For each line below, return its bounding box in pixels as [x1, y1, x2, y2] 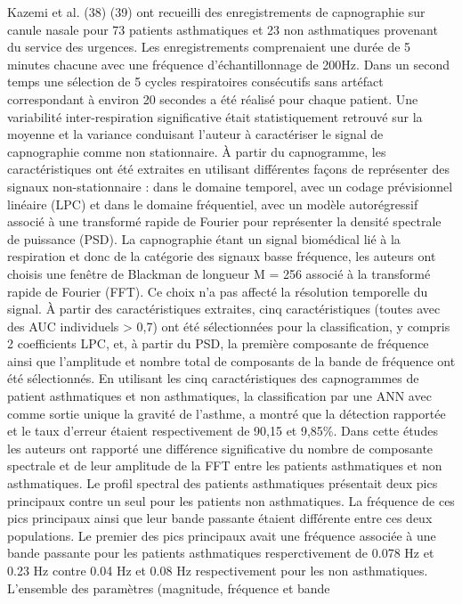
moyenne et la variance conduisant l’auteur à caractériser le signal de [7, 125, 384, 143]
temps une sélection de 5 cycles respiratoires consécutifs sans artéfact [7, 72, 384, 91]
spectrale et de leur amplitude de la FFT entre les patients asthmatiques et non [7, 456, 442, 475]
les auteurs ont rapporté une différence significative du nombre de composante [7, 438, 434, 457]
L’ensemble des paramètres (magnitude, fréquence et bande [7, 578, 330, 597]
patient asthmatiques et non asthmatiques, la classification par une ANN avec [7, 387, 432, 405]
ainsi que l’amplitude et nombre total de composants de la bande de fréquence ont [7, 351, 456, 370]
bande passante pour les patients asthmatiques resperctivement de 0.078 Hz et [7, 543, 434, 562]
